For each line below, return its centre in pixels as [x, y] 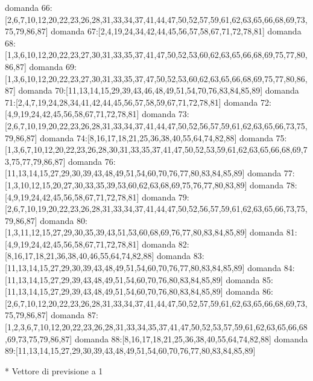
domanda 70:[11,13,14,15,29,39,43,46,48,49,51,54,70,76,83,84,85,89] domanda [159, 90]
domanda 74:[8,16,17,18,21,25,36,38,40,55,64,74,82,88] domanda [156, 137]
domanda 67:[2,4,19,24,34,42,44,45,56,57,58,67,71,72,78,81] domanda [176, 31]
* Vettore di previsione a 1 [54, 370]
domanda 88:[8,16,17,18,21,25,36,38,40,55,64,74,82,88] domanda [191, 338]
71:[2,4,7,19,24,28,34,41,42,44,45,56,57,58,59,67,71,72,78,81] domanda [131, 102]
